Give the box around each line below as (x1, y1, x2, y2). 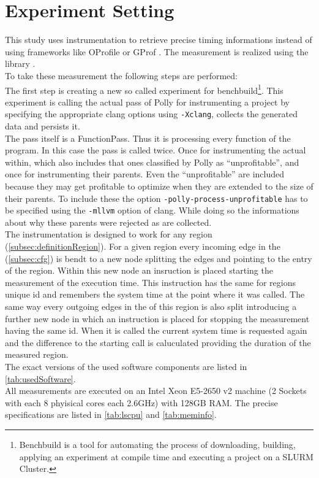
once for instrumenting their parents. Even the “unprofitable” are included (5, 168, 285, 180)
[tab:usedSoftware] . (5, 372, 76, 385)
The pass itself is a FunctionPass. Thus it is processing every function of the (5, 131, 291, 144)
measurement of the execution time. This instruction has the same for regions (5, 276, 296, 288)
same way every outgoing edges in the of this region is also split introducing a (5, 300, 297, 313)
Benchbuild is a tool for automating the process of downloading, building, (19, 438, 296, 450)
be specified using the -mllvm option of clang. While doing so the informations (5, 204, 299, 217)
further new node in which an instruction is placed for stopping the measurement (5, 312, 310, 325)
